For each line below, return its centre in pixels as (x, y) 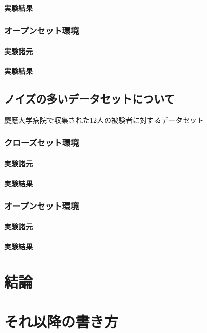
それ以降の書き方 (61, 322)
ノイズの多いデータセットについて (89, 98)
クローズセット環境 (42, 143)
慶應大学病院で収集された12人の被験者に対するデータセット (104, 120)
